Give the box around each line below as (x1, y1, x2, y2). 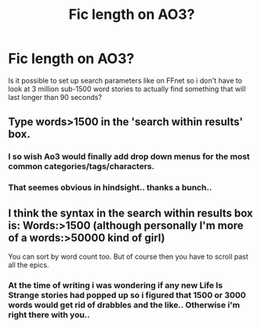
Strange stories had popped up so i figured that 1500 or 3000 (8, 289, 247, 300)
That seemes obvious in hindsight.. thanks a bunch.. (8, 182, 212, 193)
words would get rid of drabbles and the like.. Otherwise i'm (8, 299, 241, 310)
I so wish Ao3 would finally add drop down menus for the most (8, 151, 251, 162)
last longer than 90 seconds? (8, 92, 102, 101)
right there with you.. (8, 309, 90, 320)
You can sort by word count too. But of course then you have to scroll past (8, 252, 248, 261)
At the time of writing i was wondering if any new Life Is (8, 279, 223, 290)
